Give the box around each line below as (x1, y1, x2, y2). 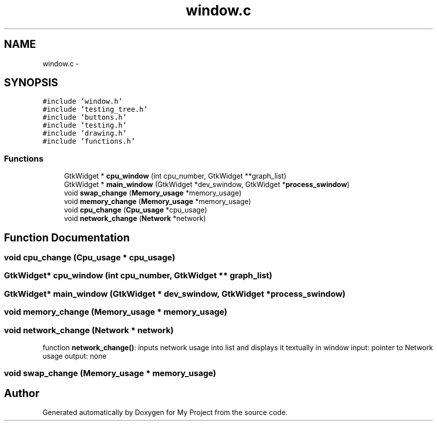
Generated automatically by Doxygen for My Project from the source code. (42, 408, 288, 417)
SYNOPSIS (4, 76, 58, 89)
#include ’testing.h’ (42, 121, 127, 130)
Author (4, 387, 39, 400)
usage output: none (42, 351, 107, 360)
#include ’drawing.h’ (42, 129, 127, 138)
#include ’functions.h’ (42, 137, 135, 146)
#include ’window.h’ (42, 97, 123, 106)
